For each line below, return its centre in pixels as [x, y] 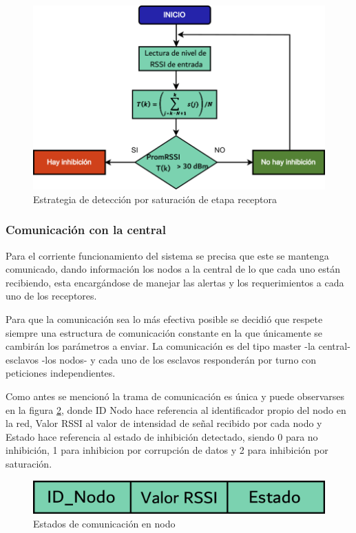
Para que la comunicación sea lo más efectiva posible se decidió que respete [164, 318]
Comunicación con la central [86, 230]
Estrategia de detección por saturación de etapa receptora [155, 199]
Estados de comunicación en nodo [104, 523]
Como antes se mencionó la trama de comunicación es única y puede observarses [175, 396]
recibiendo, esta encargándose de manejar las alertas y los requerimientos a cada [175, 282]
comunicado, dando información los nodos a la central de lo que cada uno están [173, 269]
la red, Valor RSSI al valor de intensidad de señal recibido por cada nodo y [164, 423]
